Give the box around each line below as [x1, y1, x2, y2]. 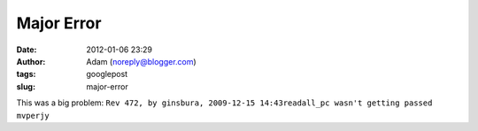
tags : [16, 69, 36, 80]
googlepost [86, 69, 128, 80]
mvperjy [16, 111, 50, 120]
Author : [16, 56, 46, 66]
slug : [16, 81, 35, 92]
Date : [16, 44, 37, 55]
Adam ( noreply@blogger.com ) [86, 56, 197, 66]
